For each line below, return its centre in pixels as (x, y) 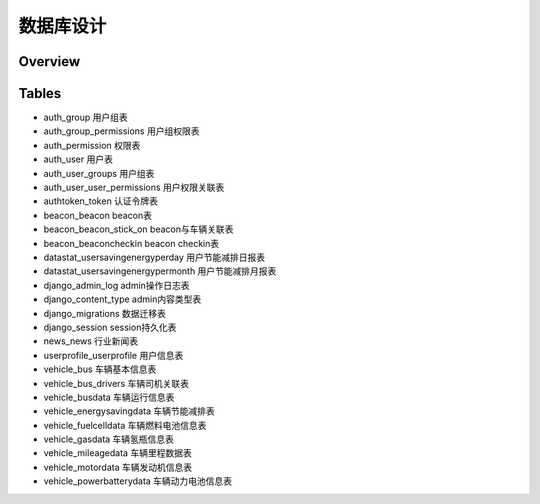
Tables (40, 93)
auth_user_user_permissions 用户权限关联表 (134, 187)
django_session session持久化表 (110, 327)
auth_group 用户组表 (86, 117)
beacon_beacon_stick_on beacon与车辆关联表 (138, 229)
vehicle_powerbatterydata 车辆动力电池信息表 (138, 481)
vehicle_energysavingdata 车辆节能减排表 (129, 411)
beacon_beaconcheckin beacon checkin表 (131, 243)
